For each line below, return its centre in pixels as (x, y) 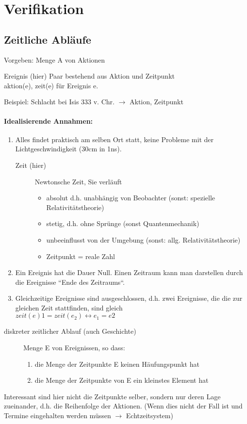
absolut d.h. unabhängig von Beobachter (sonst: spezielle (131, 198)
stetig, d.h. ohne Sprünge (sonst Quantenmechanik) (123, 223)
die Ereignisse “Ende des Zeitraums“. (70, 282)
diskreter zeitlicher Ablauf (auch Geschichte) (70, 331)
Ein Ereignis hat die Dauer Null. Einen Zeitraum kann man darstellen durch (129, 272)
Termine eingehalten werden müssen (58, 416)
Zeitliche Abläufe (48, 39)
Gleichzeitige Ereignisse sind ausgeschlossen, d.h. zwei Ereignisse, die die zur (129, 298)
